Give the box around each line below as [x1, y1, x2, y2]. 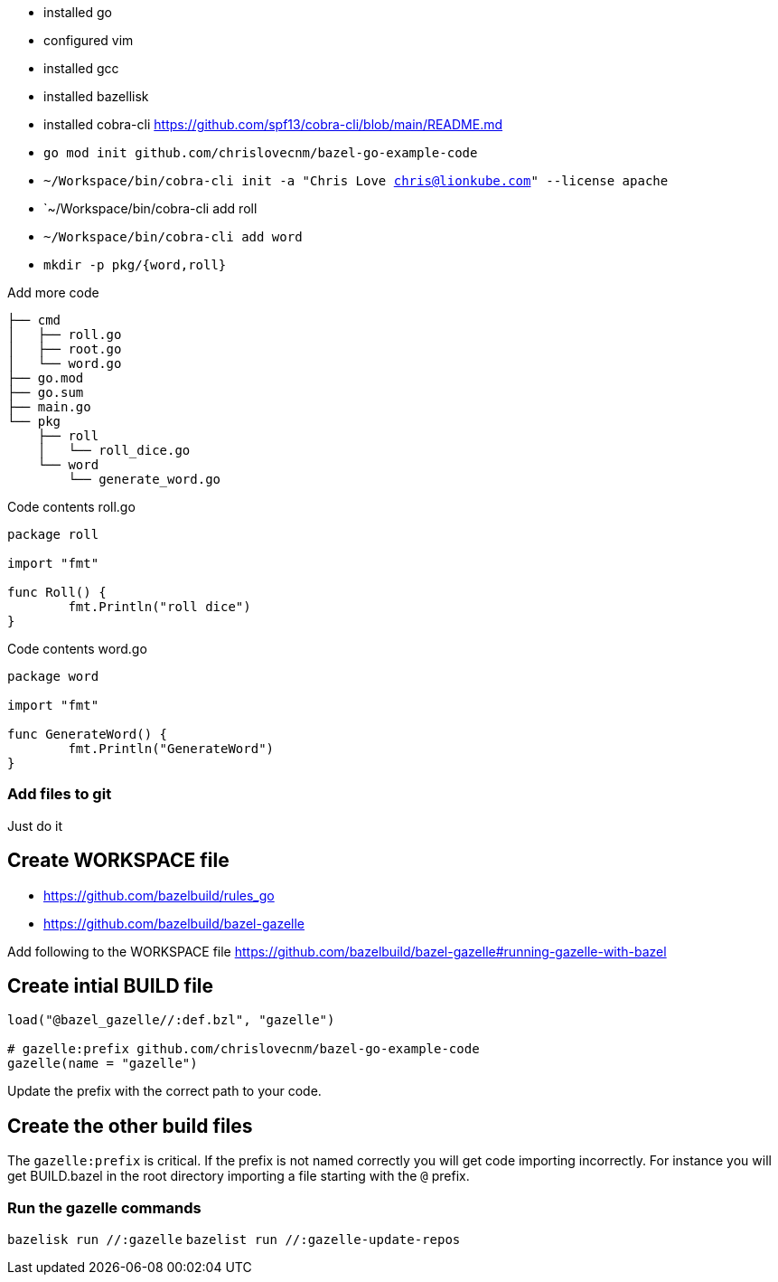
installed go [43, 5, 112, 20]
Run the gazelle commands [7, 1198, 202, 1217]
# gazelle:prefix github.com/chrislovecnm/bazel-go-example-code [7, 1042, 480, 1057]
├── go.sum [7, 385, 84, 400]
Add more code [7, 285, 99, 300]
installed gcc [43, 61, 119, 76]
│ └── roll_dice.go [37, 443, 191, 457]
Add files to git [7, 785, 112, 804]
